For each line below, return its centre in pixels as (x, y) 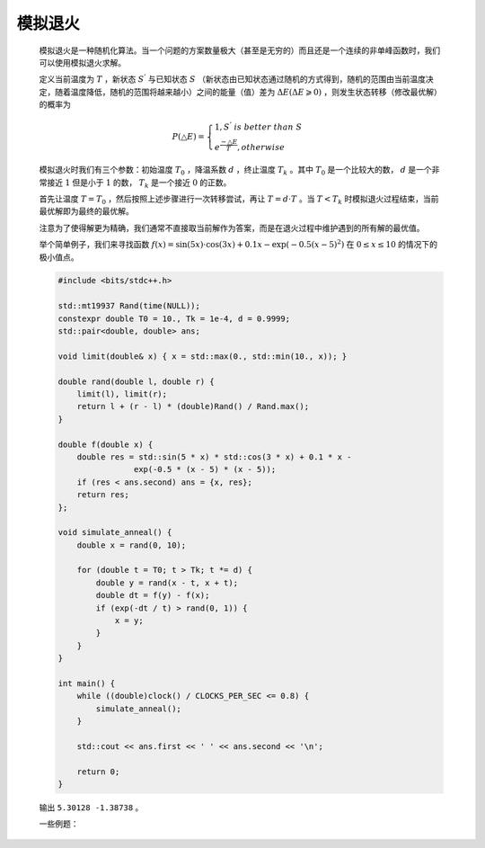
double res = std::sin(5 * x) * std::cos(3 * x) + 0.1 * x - (214, 457)
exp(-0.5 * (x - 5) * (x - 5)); (205, 469)
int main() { (87, 683)
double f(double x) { (106, 444)
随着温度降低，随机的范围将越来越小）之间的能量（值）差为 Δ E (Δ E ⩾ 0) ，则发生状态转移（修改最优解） (248, 92)
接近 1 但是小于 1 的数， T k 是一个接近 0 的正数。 (139, 183)
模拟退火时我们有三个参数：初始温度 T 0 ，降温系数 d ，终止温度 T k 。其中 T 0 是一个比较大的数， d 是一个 (235, 171)
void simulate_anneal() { (115, 532)
